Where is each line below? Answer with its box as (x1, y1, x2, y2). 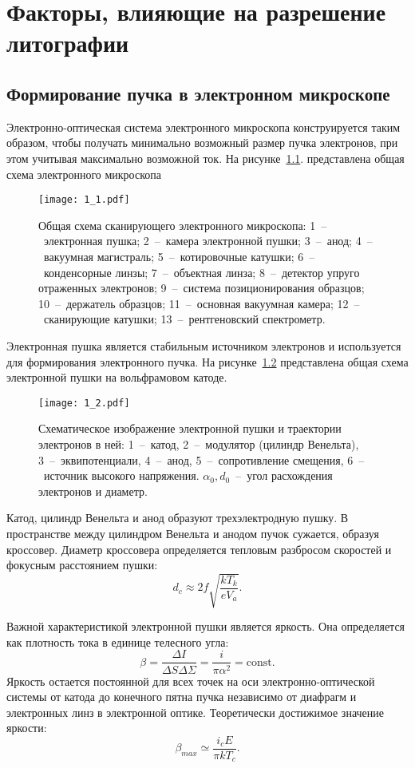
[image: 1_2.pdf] (38, 397, 130, 409)
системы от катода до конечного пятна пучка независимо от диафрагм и (6, 688, 357, 705)
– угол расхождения (235, 467, 333, 484)
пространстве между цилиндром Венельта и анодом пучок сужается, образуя (6, 525, 379, 541)
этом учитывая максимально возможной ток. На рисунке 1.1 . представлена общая (6, 149, 405, 166)
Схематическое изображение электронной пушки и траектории (38, 420, 342, 437)
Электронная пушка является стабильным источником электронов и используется (6, 337, 401, 354)
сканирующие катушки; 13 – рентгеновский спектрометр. (43, 311, 326, 327)
